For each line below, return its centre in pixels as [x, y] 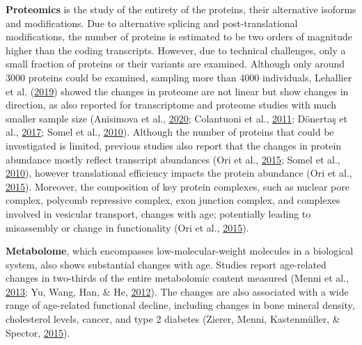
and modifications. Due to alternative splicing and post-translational [152, 23]
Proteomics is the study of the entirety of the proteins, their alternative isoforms [181, 9]
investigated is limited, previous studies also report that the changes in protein [174, 145]
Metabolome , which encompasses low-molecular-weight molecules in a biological [180, 251]
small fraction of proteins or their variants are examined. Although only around [175, 64]
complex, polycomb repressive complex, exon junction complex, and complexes [173, 200]
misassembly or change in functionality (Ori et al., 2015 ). [127, 227]
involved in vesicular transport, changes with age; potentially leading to [158, 213]
